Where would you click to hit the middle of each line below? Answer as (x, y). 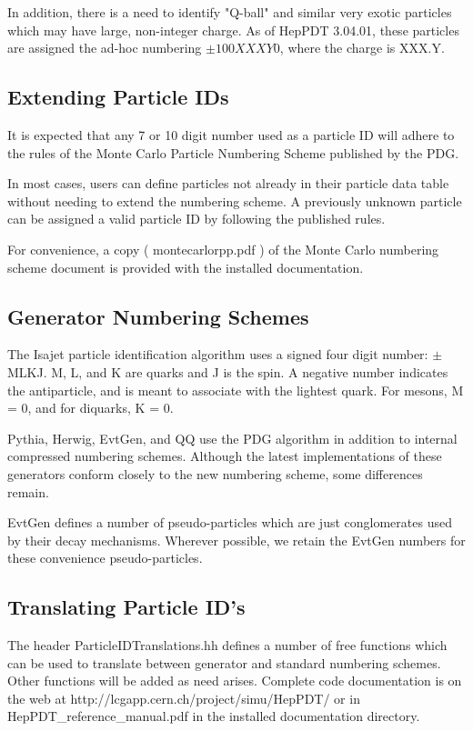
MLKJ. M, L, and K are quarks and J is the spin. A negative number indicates (228, 371)
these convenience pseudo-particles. (105, 558)
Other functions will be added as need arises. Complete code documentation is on (235, 681)
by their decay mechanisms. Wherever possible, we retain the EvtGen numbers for (236, 540)
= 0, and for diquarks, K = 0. (91, 408)
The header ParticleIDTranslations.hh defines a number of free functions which (227, 645)
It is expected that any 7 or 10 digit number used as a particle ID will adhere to (231, 134)
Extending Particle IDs (118, 97)
